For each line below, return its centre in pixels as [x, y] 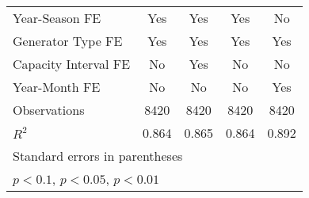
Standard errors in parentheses [98, 156]
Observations [49, 110]
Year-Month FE [57, 87]
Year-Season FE [57, 18]
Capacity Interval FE [72, 64]
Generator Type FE [68, 41]
